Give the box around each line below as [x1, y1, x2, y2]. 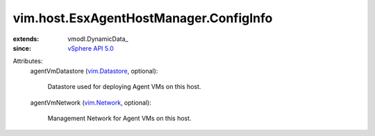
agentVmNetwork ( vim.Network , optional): [30, 98, 152, 107]
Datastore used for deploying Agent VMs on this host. [47, 83, 201, 91]
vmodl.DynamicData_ [67, 35, 128, 43]
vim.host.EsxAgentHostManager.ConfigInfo [12, 10, 273, 26]
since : [12, 44, 31, 52]
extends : [12, 35, 40, 43]
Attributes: [12, 57, 43, 65]
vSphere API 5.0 [67, 44, 114, 52]
